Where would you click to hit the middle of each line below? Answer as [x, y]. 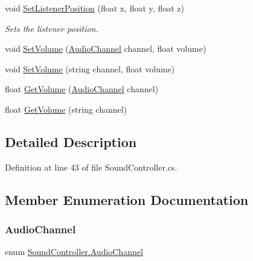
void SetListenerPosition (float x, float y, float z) [94, 8]
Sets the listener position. [52, 28]
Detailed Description [71, 141]
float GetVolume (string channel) [66, 109]
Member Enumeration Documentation [127, 199]
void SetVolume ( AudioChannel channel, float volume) [106, 49]
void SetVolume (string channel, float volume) [90, 68]
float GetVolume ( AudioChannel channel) [82, 89]
